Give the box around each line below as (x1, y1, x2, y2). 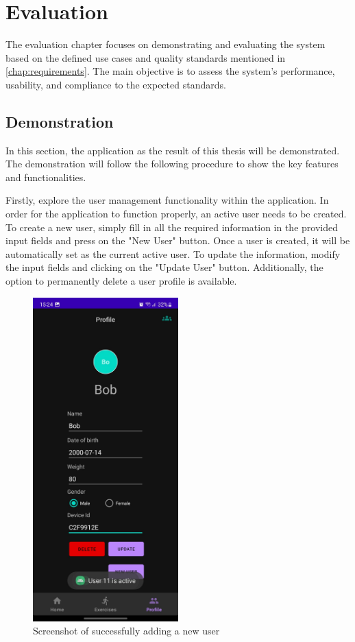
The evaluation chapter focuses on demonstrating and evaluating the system (5, 37, 326, 51)
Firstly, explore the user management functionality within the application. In (5, 193, 329, 207)
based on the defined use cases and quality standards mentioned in (5, 50, 286, 64)
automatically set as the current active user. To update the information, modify (5, 246, 341, 261)
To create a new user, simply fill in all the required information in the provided (5, 219, 338, 234)
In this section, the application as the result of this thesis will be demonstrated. (5, 143, 340, 157)
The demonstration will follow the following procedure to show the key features (5, 156, 339, 171)
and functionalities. (5, 169, 86, 184)
